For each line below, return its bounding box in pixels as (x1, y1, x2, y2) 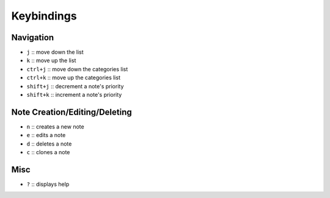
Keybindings (11, 9, 77, 23)
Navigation (11, 32, 54, 43)
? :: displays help (26, 180, 70, 188)
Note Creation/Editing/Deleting (11, 107, 132, 117)
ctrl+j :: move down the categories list (26, 65, 128, 72)
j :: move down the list (26, 49, 84, 56)
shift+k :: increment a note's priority (26, 91, 122, 99)
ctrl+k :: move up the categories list (26, 74, 120, 82)
